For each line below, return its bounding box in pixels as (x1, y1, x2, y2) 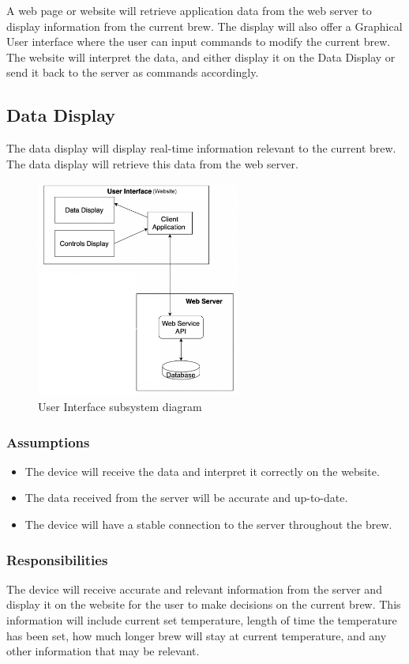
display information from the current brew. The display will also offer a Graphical (6, 17, 403, 34)
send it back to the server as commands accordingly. (6, 64, 259, 81)
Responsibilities (6, 549, 108, 569)
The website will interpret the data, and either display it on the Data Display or (6, 48, 396, 65)
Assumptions (6, 432, 90, 451)
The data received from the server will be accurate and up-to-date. (24, 489, 348, 506)
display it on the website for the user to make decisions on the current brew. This (6, 596, 401, 613)
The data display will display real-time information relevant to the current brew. (6, 140, 396, 157)
